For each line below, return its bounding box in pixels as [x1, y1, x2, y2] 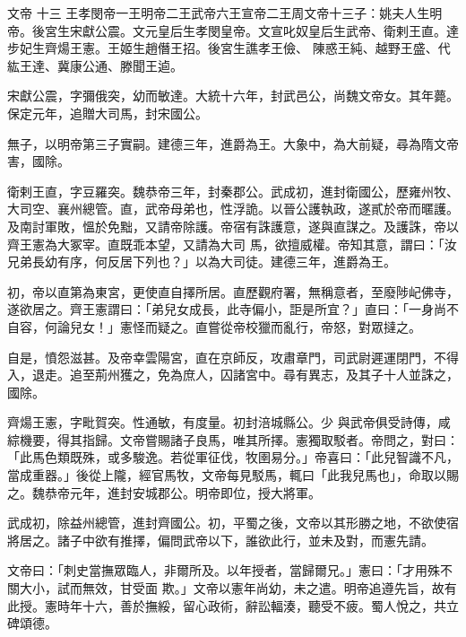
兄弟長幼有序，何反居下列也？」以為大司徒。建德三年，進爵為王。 [7, 252, 396, 271]
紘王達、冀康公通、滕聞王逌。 [7, 56, 183, 74]
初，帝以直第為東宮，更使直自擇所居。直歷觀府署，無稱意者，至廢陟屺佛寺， [7, 282, 459, 301]
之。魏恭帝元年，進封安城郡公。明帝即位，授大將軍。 [7, 483, 321, 502]
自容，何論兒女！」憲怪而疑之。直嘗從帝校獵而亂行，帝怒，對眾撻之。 [7, 317, 421, 336]
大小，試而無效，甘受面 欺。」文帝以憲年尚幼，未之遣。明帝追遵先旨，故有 [19, 579, 457, 598]
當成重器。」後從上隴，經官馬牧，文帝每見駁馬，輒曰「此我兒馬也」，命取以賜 [7, 466, 459, 484]
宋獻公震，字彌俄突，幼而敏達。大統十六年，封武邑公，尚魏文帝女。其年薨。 [7, 86, 459, 105]
